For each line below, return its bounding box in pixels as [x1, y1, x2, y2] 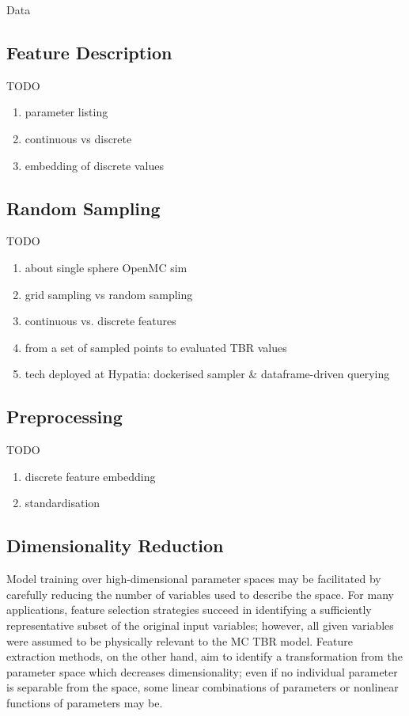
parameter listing [25, 104, 108, 120]
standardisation [25, 494, 100, 511]
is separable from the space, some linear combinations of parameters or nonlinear [6, 679, 399, 695]
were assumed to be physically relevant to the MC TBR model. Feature [6, 632, 353, 649]
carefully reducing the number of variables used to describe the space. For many [6, 585, 394, 602]
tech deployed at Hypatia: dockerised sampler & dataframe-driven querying [25, 366, 390, 382]
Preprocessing [6, 404, 123, 429]
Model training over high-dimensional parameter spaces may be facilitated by [6, 570, 381, 587]
